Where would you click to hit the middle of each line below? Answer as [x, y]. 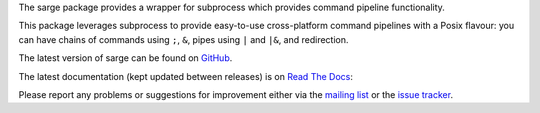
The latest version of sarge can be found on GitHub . [125, 58]
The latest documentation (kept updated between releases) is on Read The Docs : [186, 76]
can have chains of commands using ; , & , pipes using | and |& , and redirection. [183, 39]
